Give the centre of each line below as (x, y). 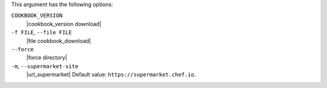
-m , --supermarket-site (45, 66)
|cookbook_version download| (64, 24)
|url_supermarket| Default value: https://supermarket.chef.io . (111, 75)
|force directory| (47, 58)
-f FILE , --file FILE (41, 33)
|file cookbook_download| (59, 41)
